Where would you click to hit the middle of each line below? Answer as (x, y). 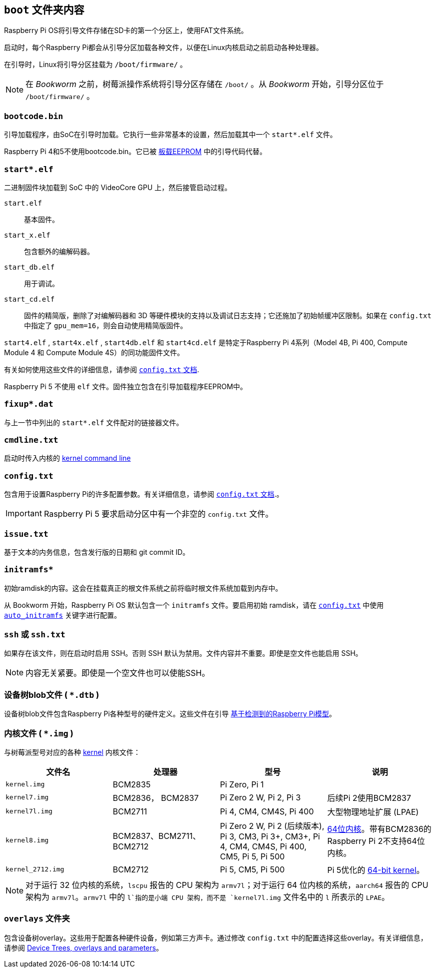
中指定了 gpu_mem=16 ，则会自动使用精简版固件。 (106, 325)
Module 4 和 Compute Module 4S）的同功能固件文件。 (94, 352)
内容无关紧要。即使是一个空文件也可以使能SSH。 (118, 673)
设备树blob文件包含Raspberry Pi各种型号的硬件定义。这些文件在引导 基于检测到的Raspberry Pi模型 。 (170, 714)
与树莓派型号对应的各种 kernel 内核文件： (72, 752)
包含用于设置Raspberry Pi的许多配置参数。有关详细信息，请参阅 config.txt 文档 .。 (144, 494)
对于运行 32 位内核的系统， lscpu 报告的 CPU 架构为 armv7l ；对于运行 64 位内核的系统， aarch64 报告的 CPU (227, 885)
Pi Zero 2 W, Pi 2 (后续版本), (272, 826)
